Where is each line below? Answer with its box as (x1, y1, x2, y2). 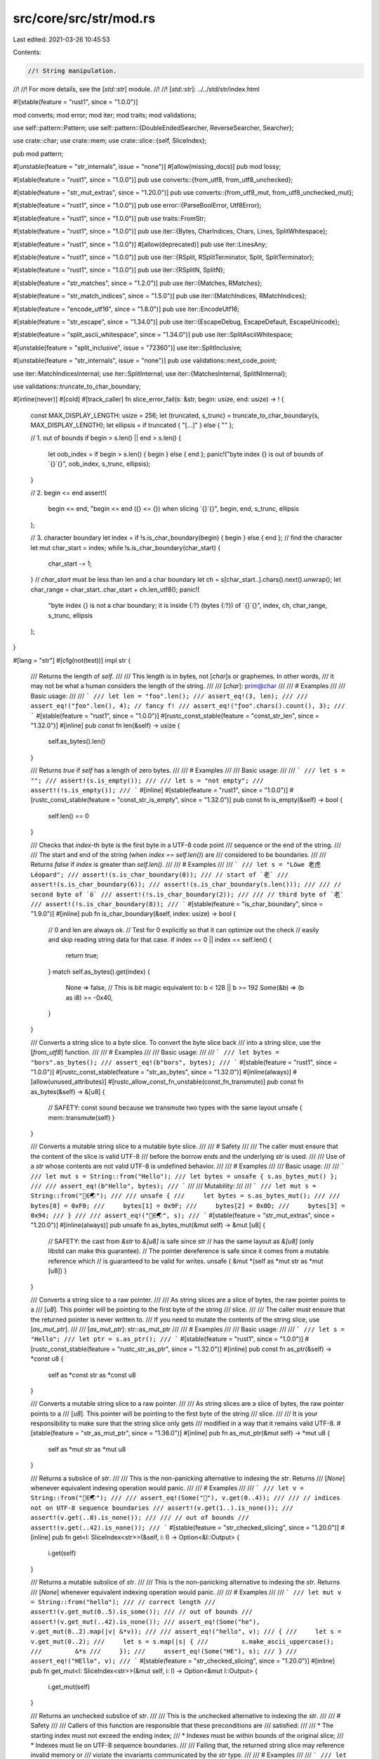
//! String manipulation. (27, 67, 117, 75)
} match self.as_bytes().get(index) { (48, 967, 150, 976)
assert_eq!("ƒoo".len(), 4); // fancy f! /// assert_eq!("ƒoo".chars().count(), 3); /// (30, 702, 345, 710)
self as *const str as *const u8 (48, 1371, 136, 1379)
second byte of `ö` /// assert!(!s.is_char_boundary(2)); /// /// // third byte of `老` (30, 890, 344, 898)
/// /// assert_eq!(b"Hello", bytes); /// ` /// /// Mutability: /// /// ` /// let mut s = (30, 1181, 317, 1190)
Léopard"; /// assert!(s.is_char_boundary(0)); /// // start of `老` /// (30, 870, 289, 879)
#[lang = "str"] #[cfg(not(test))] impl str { (13, 656, 131, 664)
